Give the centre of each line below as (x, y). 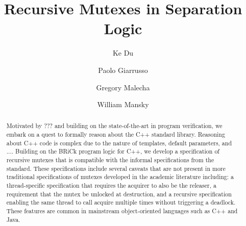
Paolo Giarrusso (123, 70)
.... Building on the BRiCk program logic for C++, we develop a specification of (113, 151)
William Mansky (123, 104)
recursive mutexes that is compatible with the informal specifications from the (110, 160)
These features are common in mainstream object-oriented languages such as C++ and (122, 211)
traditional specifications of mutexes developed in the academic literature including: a (120, 177)
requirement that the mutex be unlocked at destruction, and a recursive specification (119, 194)
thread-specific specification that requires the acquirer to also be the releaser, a (111, 185)
